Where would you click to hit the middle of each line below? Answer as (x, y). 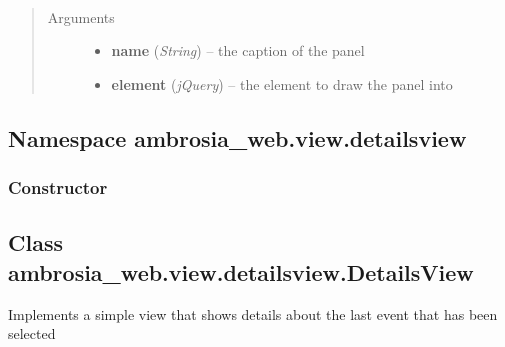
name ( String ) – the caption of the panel (238, 50)
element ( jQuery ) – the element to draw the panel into (282, 83)
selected (32, 333)
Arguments (81, 16)
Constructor (58, 187)
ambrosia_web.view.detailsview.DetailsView (241, 271)
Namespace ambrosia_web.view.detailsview (237, 137)
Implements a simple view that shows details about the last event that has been (253, 313)
